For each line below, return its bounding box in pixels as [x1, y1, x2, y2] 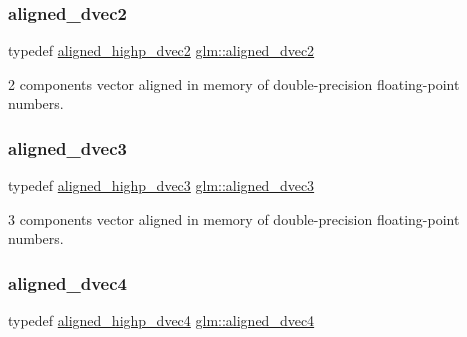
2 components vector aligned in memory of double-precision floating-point [8, 73, 460, 94]
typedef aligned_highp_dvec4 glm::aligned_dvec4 [8, 310, 315, 331]
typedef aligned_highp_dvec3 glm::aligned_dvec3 [8, 175, 315, 196]
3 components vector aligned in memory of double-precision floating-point [8, 208, 460, 229]
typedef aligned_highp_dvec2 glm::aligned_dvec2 [8, 40, 315, 61]
